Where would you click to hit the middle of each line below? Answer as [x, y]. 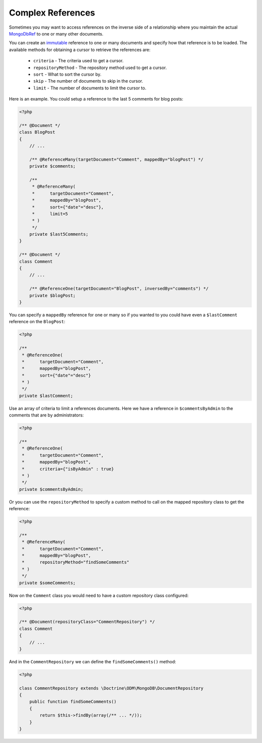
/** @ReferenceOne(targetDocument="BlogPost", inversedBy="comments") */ [119, 289]
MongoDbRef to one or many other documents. [56, 34]
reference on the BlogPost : [37, 322]
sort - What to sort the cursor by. [67, 74]
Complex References [52, 13]
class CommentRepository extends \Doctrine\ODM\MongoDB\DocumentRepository [111, 688]
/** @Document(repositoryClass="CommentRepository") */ [87, 622]
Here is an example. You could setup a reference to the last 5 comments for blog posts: [96, 99]
